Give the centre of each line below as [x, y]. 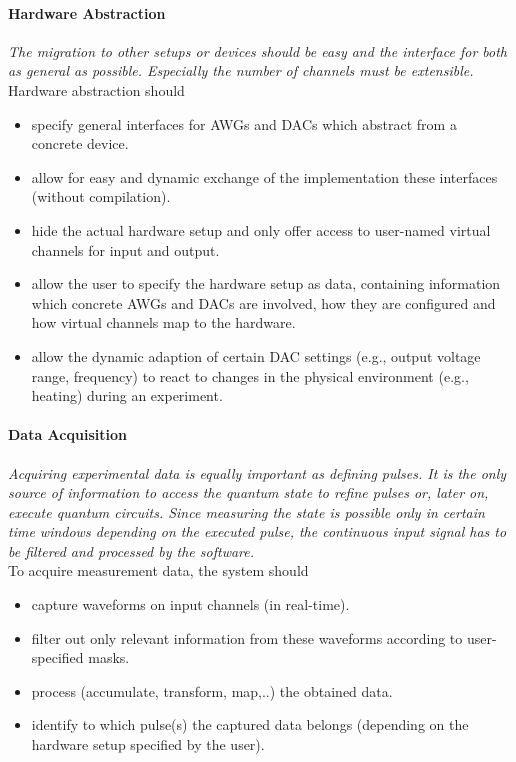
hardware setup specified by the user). [148, 744]
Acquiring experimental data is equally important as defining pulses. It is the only [257, 472]
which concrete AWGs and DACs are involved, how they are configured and [263, 302]
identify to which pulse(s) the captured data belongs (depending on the [250, 724]
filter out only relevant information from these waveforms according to [247, 637]
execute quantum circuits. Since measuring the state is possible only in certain [246, 511]
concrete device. [80, 143]
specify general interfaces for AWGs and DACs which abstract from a [244, 123]
